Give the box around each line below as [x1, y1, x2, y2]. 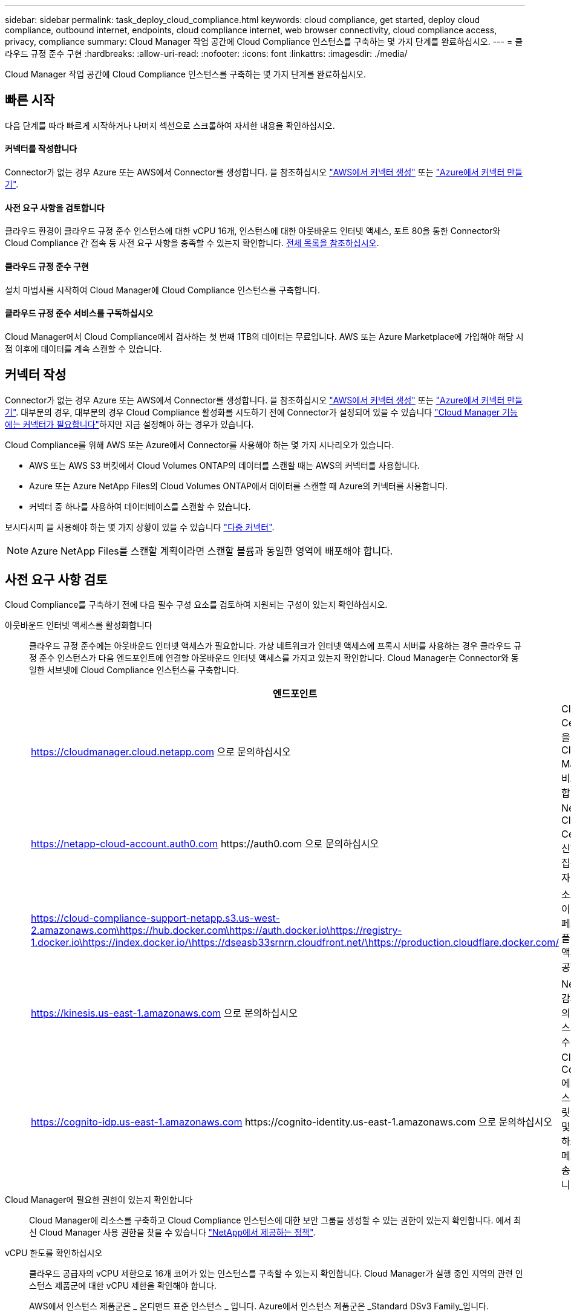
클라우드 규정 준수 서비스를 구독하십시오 [5, 308, 154, 319]
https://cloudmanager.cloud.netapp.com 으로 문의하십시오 [31, 746, 291, 758]
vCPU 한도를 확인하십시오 [5, 1248, 103, 1259]
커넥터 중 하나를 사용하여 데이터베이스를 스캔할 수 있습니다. [29, 501, 251, 512]
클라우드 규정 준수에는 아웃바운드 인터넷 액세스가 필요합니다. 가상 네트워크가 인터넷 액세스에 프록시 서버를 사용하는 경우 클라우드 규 [29, 640, 522, 651]
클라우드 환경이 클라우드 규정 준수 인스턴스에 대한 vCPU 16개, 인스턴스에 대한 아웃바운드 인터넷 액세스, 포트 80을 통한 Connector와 [5, 226, 501, 236]
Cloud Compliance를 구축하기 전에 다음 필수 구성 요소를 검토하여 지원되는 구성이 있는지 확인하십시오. [5, 599, 388, 610]
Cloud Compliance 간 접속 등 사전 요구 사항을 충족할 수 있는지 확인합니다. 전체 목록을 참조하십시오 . [5, 238, 379, 249]
